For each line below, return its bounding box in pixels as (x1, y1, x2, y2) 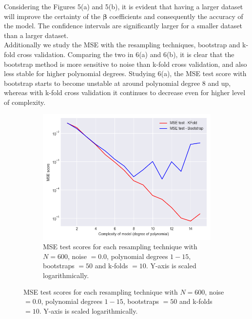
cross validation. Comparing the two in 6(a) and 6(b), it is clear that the (17, 49, 234, 59)
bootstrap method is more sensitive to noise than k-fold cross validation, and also (4, 59, 247, 69)
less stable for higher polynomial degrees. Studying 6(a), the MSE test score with (4, 68, 247, 79)
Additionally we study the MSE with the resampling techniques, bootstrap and (4, 40, 240, 50)
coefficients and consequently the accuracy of (109, 11, 243, 21)
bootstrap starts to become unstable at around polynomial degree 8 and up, (4, 78, 231, 88)
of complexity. (4, 97, 46, 107)
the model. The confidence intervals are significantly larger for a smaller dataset (4, 20, 242, 31)
